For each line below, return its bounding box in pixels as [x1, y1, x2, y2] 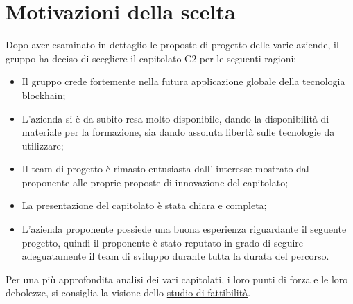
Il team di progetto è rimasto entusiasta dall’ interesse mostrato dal [21, 161, 309, 176]
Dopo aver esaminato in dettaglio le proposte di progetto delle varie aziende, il [6, 37, 339, 52]
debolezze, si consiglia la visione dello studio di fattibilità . [6, 285, 251, 300]
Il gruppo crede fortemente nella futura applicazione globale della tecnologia [21, 74, 345, 89]
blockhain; [21, 87, 66, 102]
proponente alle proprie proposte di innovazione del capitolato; [21, 175, 289, 189]
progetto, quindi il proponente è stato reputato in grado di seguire [21, 235, 304, 249]
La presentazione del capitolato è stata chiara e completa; [21, 198, 267, 213]
